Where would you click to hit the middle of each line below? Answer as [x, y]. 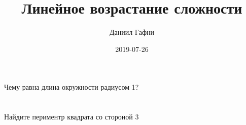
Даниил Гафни [132, 32]
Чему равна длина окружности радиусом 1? [72, 87]
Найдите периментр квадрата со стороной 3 [72, 117]
